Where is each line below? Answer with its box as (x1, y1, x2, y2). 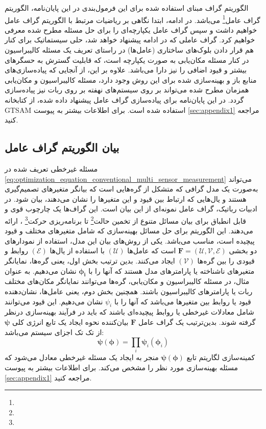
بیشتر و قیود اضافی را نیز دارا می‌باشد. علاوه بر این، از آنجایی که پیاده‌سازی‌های (5, 64, 247, 75)
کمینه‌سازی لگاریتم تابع (186, 352, 255, 363)
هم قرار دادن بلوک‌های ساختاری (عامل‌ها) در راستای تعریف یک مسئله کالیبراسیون (5, 44, 254, 55)
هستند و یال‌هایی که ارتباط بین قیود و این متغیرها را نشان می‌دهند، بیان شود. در (5, 193, 247, 204)
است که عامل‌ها (127, 245, 176, 256)
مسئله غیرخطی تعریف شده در (5, 163, 98, 174)
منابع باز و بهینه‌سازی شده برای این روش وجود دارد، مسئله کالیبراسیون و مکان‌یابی (5, 74, 257, 85)
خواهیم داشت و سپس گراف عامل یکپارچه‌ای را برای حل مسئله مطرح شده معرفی (5, 24, 257, 35)
